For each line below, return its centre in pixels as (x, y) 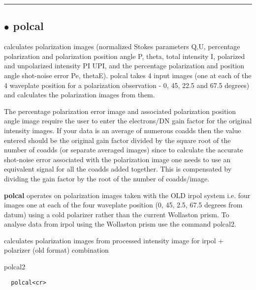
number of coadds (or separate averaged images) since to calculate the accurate (124, 150)
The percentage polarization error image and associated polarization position (120, 111)
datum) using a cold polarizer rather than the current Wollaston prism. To (117, 214)
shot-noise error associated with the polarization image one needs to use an (117, 159)
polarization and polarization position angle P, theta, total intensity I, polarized (125, 56)
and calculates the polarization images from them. (80, 95)
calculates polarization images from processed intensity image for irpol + (114, 240)
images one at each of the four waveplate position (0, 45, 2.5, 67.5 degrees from (123, 205)
